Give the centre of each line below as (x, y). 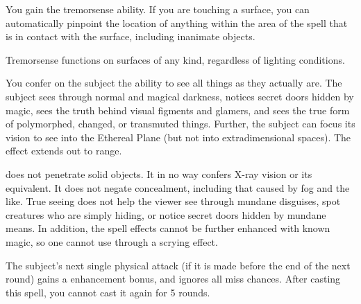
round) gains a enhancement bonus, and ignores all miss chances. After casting (173, 279)
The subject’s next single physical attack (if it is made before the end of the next (178, 265)
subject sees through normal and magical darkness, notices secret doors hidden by (180, 96)
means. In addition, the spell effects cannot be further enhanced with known (168, 228)
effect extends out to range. (64, 151)
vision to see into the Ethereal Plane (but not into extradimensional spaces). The (178, 137)
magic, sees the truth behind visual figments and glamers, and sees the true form (178, 110)
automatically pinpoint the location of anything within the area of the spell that (177, 23)
